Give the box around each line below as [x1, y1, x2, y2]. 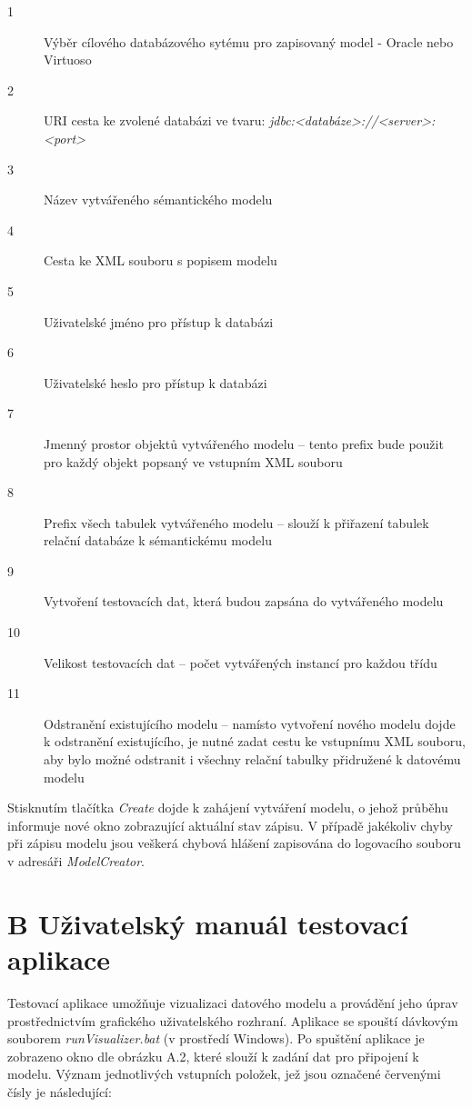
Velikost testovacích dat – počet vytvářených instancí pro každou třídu [44, 653, 437, 672]
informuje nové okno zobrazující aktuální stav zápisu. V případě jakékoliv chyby [7, 815, 453, 834]
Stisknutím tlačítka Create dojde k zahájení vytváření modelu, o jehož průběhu [7, 798, 448, 817]
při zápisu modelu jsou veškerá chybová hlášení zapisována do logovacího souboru [7, 833, 461, 853]
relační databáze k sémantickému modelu [44, 531, 272, 550]
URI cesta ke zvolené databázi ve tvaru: [44, 111, 266, 130]
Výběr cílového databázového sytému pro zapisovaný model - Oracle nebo [44, 32, 454, 51]
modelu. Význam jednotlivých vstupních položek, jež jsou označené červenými [7, 1064, 441, 1083]
